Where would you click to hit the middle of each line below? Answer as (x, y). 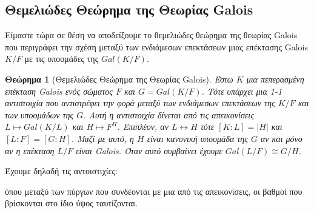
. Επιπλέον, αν (143, 127)
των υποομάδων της (39, 114)
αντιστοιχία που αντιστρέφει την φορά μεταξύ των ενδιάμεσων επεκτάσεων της (140, 103)
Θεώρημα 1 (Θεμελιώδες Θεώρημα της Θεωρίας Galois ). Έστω (119, 79)
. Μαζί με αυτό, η (103, 138)
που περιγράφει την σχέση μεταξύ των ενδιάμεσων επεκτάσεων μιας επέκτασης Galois (156, 46)
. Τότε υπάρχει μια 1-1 (242, 91)
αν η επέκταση (30, 150)
